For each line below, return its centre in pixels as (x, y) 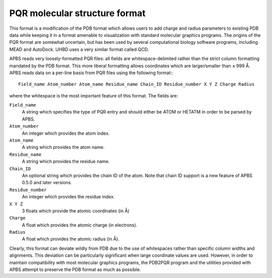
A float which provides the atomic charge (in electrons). (80, 225)
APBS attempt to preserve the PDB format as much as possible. (75, 269)
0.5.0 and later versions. (47, 183)
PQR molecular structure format (78, 13)
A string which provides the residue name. (66, 161)
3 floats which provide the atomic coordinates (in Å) (76, 211)
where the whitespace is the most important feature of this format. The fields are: (94, 95)
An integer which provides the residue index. (69, 197)
